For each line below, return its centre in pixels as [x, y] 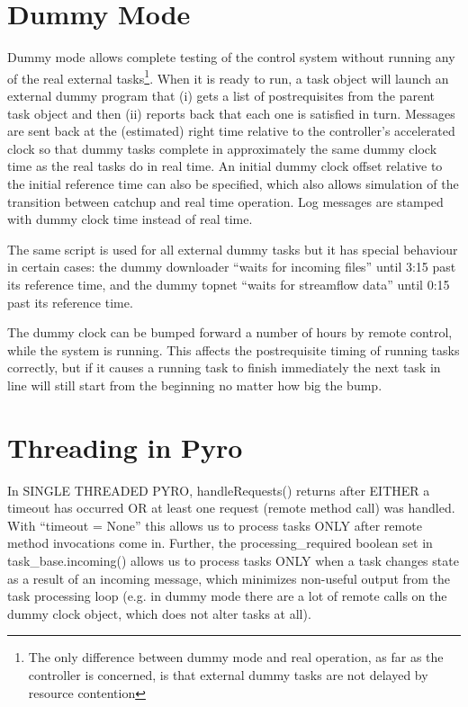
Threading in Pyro [125, 447]
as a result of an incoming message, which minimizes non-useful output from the [229, 578]
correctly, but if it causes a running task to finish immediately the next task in [224, 367]
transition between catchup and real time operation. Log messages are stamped [225, 201]
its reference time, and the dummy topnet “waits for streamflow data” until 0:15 [229, 284]
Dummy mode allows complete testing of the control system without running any [231, 57]
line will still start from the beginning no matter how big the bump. [195, 385]
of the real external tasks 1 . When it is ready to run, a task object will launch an [228, 76]
